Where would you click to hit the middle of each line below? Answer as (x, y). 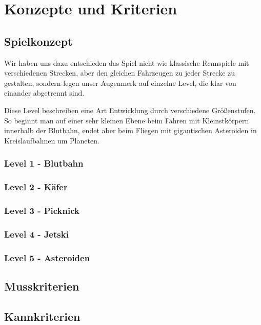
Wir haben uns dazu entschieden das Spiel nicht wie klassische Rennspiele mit (127, 62)
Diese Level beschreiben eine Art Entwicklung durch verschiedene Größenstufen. (130, 110)
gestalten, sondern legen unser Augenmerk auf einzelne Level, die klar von (120, 83)
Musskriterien (42, 286)
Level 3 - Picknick (42, 210)
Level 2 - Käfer (36, 187)
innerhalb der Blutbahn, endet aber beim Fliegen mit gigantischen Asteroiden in (130, 130)
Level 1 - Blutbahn (44, 163)
